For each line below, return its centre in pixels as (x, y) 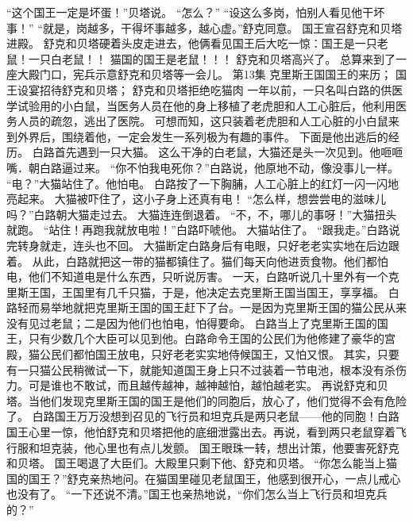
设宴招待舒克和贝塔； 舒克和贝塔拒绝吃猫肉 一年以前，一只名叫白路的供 (205, 89)
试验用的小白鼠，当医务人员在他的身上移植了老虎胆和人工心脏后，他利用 (206, 105)
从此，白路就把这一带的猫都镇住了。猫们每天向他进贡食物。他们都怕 (210, 261)
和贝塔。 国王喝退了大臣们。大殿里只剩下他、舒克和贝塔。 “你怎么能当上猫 (202, 463)
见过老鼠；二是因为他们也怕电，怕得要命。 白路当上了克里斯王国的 (203, 322)
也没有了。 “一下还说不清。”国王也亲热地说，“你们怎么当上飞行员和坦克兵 (197, 494)
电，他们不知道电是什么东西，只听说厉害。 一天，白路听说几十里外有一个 (197, 276)
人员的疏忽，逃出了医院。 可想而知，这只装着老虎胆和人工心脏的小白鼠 (203, 121)
